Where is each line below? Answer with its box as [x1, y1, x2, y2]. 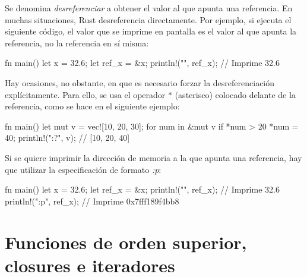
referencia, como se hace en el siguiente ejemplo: [5, 100, 180, 112]
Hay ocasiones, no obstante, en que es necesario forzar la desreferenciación [5, 76, 275, 89]
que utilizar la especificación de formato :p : [5, 163, 162, 175]
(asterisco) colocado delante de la [175, 88, 296, 100]
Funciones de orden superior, [5, 229, 247, 254]
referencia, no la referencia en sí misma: [5, 36, 149, 49]
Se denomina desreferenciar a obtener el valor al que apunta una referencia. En [5, 2, 293, 14]
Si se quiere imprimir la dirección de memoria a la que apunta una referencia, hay [5, 151, 302, 163]
